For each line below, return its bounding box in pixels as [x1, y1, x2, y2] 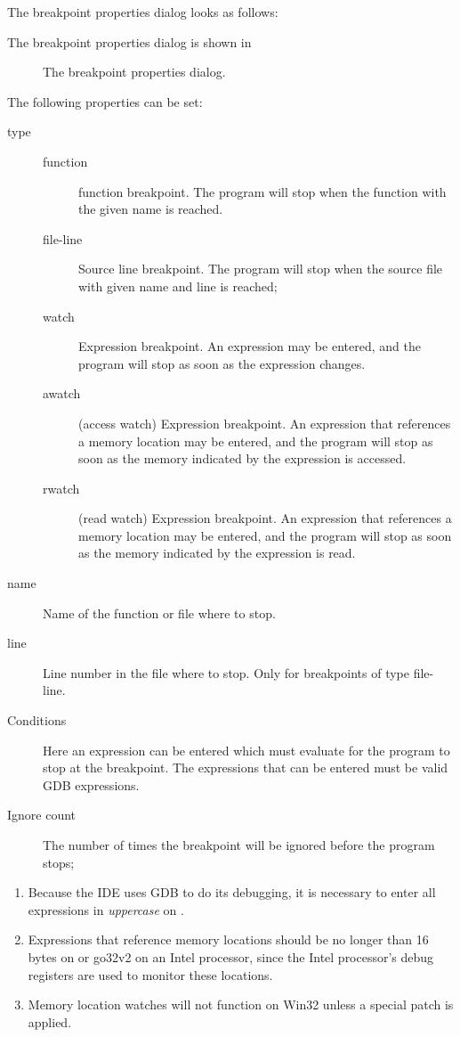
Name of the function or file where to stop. [43, 603, 276, 622]
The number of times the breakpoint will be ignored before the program [43, 836, 435, 853]
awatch [43, 384, 81, 403]
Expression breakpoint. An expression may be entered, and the [78, 337, 421, 355]
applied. [28, 1012, 72, 1031]
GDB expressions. [43, 775, 140, 794]
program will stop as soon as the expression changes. [78, 354, 366, 372]
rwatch [43, 478, 80, 497]
